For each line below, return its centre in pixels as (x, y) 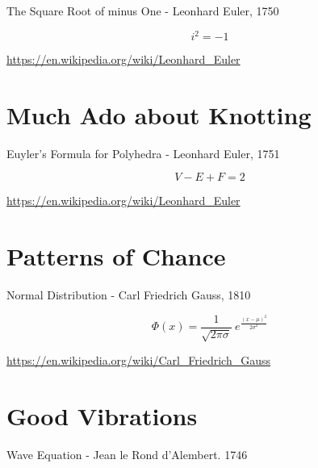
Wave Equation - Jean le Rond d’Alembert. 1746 (127, 454)
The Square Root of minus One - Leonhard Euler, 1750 (143, 10)
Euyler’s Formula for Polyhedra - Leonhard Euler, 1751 (143, 153)
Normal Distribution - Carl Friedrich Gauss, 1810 (129, 295)
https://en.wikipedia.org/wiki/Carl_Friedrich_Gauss (139, 360)
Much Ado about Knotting (159, 114)
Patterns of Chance (116, 256)
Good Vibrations (102, 415)
